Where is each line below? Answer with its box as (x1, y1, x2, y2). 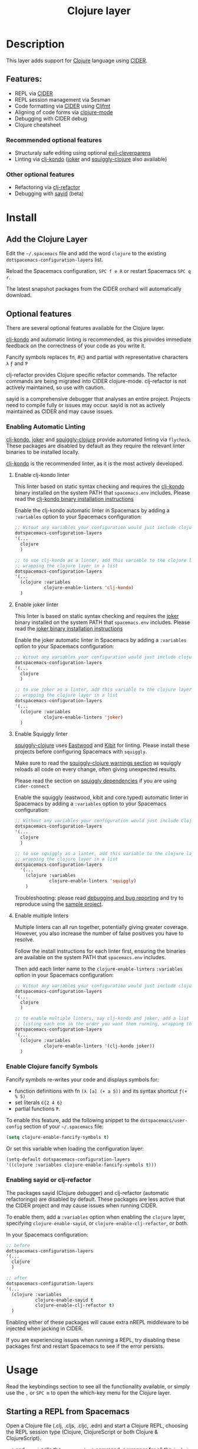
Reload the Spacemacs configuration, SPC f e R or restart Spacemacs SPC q (6, 268, 192, 275)
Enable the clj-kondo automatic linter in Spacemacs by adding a (14, 507, 170, 514)
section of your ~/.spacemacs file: (23, 1123, 104, 1130)
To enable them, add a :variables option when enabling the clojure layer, (6, 1213, 186, 1220)
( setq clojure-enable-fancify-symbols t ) (6, 1134, 110, 1140)
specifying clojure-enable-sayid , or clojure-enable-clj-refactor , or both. (6, 1219, 189, 1227)
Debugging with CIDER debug (14, 115, 87, 122)
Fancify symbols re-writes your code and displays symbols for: (6, 1076, 159, 1083)
